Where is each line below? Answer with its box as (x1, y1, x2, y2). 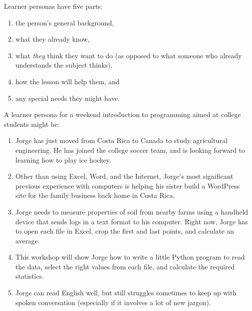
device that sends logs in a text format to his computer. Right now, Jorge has (15, 216, 248, 226)
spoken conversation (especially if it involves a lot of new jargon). (15, 297, 211, 307)
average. (15, 235, 40, 245)
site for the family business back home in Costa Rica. (15, 190, 175, 200)
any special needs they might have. (15, 93, 120, 103)
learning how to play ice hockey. (15, 154, 111, 165)
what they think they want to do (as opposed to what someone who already (15, 50, 242, 60)
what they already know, (15, 34, 90, 44)
